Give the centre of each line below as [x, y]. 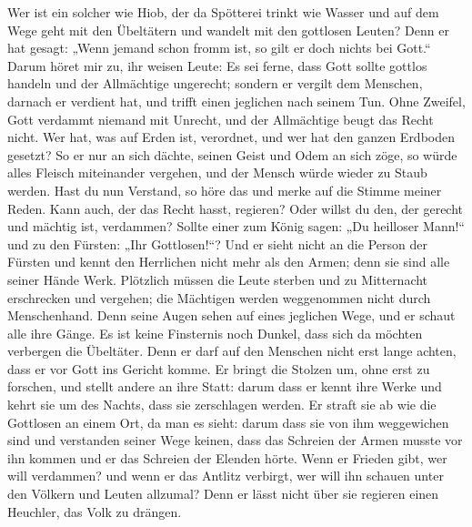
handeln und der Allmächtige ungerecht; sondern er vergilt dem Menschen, [215, 83]
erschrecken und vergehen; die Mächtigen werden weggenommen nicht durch [219, 297]
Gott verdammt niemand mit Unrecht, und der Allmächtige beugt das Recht [221, 119]
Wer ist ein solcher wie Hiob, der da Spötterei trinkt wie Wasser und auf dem [223, 12]
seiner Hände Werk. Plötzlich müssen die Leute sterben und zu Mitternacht [218, 279]
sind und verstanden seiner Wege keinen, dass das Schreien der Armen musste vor [235, 440]
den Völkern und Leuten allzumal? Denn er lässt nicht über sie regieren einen [223, 494]
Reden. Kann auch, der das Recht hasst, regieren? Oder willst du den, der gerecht [236, 208]
